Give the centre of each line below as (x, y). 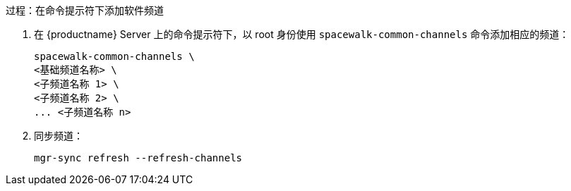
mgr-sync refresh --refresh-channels (138, 158)
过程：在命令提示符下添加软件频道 (85, 10)
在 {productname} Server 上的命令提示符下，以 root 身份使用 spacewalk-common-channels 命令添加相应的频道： (302, 34)
